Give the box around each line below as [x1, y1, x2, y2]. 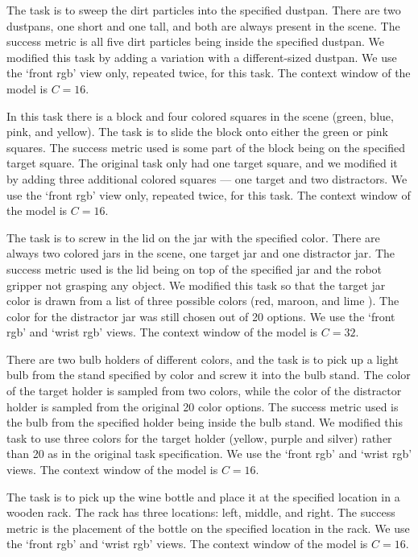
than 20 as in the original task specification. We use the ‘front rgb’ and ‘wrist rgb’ [6, 445, 412, 462]
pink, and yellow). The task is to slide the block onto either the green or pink [6, 123, 389, 140]
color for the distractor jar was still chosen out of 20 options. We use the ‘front [6, 307, 395, 324]
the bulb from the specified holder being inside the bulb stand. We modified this [6, 414, 403, 431]
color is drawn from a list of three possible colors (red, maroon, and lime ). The [6, 292, 399, 309]
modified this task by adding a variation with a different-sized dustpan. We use [6, 48, 397, 65]
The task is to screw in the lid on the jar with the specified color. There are [6, 229, 380, 245]
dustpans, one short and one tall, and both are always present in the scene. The [6, 17, 400, 34]
